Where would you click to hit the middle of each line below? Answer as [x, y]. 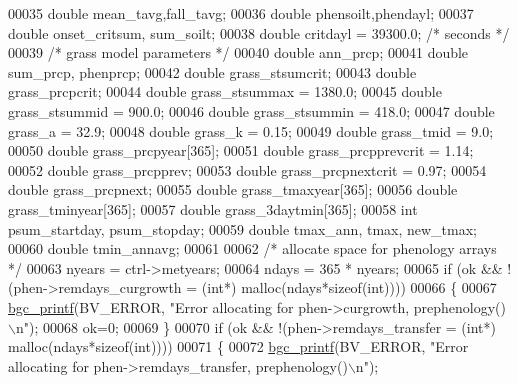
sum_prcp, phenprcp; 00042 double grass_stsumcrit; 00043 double [212, 71]
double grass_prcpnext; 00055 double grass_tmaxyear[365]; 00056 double [233, 189]
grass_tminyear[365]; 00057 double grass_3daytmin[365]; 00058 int [213, 208]
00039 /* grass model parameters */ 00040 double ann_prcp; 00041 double [238, 52]
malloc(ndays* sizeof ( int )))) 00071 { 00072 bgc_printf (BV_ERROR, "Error [238, 346]
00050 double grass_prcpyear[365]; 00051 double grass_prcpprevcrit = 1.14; [241, 150]
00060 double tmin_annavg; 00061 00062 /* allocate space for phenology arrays [252, 248]
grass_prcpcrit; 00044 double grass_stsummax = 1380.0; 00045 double [225, 91]
